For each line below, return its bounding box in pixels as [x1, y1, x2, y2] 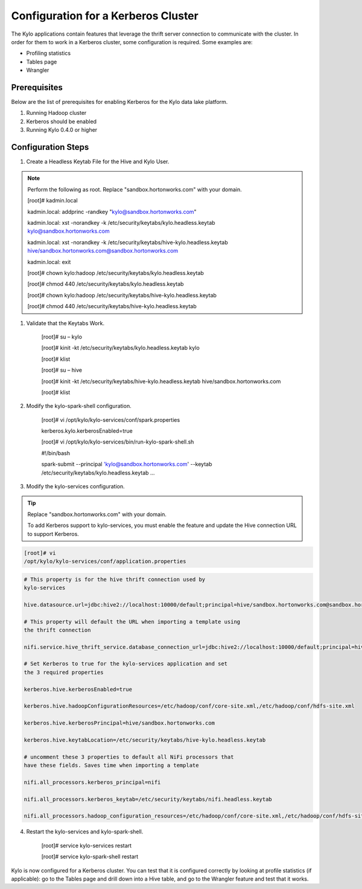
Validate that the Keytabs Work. [26, 319, 105, 326]
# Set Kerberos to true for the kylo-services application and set [24, 661, 228, 667]
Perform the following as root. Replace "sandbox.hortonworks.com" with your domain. [27, 186, 242, 193]
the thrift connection [24, 626, 91, 633]
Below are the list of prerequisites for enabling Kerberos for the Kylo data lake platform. [11, 99, 228, 106]
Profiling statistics [26, 50, 71, 57]
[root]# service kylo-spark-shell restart [41, 853, 139, 861]
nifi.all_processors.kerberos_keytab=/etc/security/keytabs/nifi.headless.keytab [24, 795, 273, 803]
